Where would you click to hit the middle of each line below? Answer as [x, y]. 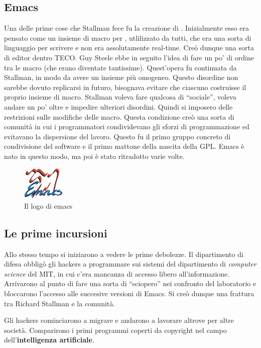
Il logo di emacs [48, 205]
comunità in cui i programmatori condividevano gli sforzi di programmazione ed [127, 126]
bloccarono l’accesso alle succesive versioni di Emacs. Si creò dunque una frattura [129, 293]
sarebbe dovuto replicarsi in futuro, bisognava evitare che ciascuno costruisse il [125, 87]
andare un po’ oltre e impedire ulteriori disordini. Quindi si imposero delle [118, 106]
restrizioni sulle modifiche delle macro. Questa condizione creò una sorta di [119, 116]
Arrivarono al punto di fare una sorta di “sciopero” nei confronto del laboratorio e [130, 283]
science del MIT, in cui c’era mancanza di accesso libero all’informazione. [117, 273]
